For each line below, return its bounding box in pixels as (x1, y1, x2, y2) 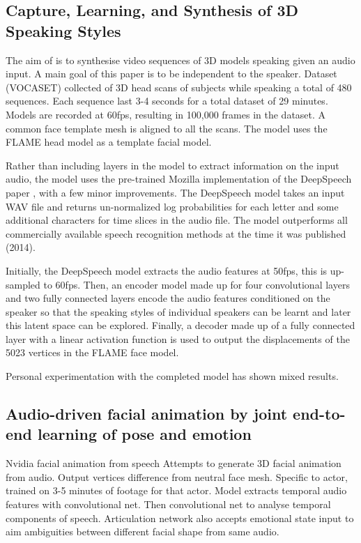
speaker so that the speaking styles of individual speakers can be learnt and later (6, 304, 351, 319)
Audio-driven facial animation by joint (6, 403, 288, 425)
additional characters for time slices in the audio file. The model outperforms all (6, 213, 348, 227)
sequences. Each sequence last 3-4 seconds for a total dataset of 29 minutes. (6, 93, 328, 108)
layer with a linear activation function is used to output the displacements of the (6, 331, 350, 346)
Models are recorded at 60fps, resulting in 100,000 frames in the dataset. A (6, 107, 326, 121)
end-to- (293, 403, 346, 425)
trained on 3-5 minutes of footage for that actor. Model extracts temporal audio (6, 483, 347, 498)
